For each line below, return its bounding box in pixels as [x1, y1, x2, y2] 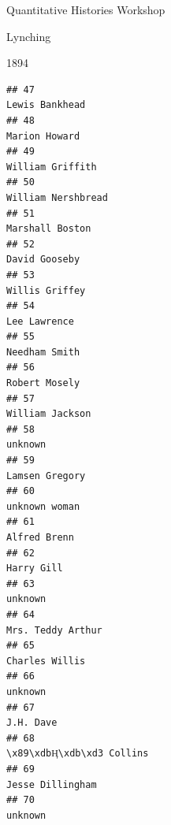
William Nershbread [6, 191, 108, 203]
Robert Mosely [6, 377, 80, 389]
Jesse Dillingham [6, 779, 97, 790]
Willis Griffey [6, 284, 86, 296]
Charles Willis [6, 655, 86, 667]
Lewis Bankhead [6, 99, 86, 111]
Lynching [6, 28, 51, 44]
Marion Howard [6, 130, 80, 142]
